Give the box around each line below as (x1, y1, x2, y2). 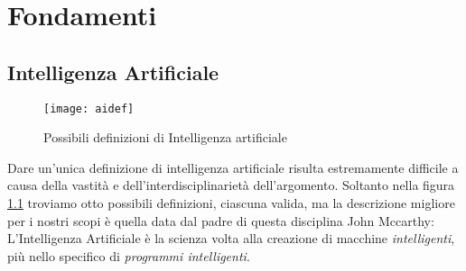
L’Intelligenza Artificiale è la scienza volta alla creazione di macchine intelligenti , (7, 229, 455, 248)
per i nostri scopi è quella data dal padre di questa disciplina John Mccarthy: (7, 211, 434, 230)
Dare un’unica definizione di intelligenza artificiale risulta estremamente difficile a (7, 158, 459, 176)
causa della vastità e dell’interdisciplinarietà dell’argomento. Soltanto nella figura (7, 176, 455, 194)
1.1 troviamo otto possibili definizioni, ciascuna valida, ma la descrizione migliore (7, 194, 455, 212)
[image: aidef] (43, 102, 135, 115)
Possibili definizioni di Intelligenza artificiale (43, 128, 287, 147)
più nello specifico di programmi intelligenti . (7, 246, 250, 265)
